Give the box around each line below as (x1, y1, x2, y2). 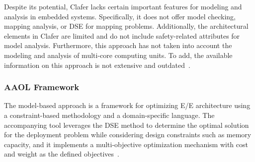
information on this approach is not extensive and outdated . (4, 59, 190, 70)
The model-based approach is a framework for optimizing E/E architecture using (4, 100, 251, 110)
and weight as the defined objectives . (4, 149, 119, 159)
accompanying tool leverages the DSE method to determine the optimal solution (4, 119, 249, 130)
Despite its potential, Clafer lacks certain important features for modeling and (4, 1, 242, 11)
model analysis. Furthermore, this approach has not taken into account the (4, 40, 232, 51)
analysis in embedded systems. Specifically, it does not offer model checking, (4, 11, 236, 21)
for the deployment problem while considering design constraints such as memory (4, 129, 252, 140)
